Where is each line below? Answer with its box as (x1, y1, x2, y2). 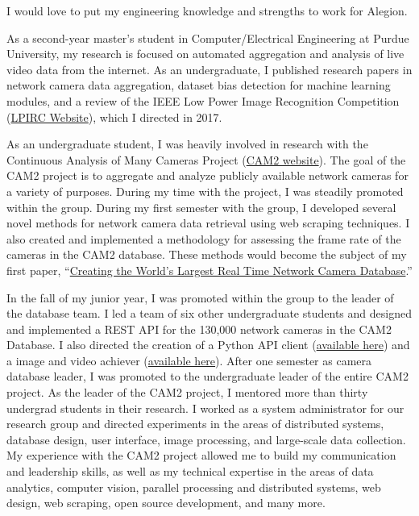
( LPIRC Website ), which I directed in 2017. (6, 108, 222, 125)
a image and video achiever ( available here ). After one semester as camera (6, 352, 372, 368)
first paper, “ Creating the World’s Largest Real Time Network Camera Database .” (6, 261, 413, 278)
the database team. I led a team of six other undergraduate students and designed (6, 305, 412, 322)
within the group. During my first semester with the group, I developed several (6, 198, 396, 215)
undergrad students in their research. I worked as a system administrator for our (6, 399, 404, 416)
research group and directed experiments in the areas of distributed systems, (6, 415, 384, 432)
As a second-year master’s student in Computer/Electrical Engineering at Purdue (6, 29, 409, 46)
